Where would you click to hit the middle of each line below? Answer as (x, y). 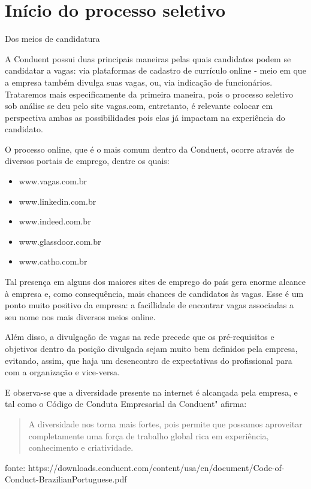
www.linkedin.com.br (58, 201)
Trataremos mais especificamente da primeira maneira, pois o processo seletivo (149, 94)
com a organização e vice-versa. (62, 372)
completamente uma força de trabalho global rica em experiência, (149, 435)
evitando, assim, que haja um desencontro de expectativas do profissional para (149, 360)
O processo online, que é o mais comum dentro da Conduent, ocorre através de (150, 149)
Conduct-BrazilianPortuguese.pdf (66, 479)
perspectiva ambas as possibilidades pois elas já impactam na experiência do (145, 117)
